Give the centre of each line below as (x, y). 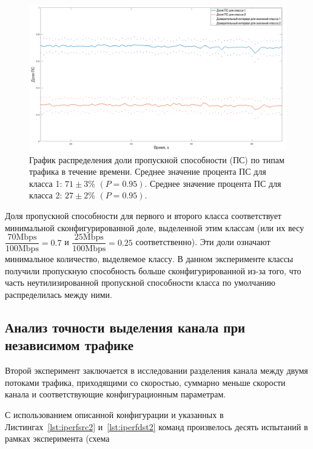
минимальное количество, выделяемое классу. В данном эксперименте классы (149, 259)
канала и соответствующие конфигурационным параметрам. (116, 394)
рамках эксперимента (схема (57, 438)
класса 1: (46, 183)
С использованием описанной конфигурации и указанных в (114, 414)
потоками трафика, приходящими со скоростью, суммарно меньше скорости (145, 382)
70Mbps (22, 238)
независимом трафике (69, 345)
